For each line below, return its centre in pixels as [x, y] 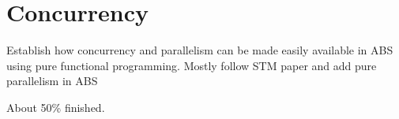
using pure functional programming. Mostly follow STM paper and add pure [192, 65]
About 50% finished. [56, 107]
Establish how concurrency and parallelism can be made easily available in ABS [200, 50]
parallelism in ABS [52, 81]
